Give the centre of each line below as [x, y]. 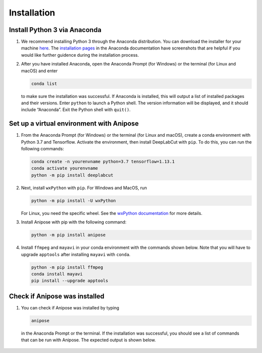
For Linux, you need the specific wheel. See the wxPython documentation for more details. [112, 213]
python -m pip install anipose [69, 235]
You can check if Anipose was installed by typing [70, 307]
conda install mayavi [57, 274]
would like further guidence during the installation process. [80, 55]
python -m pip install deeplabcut [72, 175]
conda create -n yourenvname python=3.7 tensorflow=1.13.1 [103, 162]
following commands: [42, 149]
